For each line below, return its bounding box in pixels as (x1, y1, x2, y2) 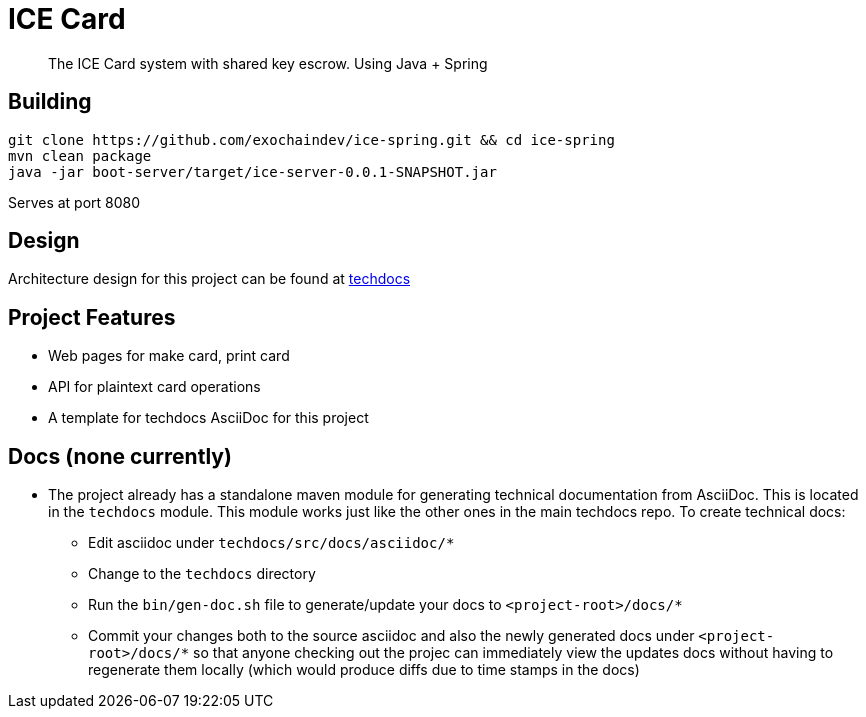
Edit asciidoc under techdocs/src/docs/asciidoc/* (88, 534, 455, 552)
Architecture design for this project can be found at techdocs (8, 270, 411, 288)
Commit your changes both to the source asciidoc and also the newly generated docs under (88, 627, 695, 645)
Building (8, 89, 92, 115)
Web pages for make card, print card (48, 347, 290, 365)
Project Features (8, 304, 176, 330)
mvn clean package (8, 147, 152, 164)
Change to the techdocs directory (88, 565, 316, 583)
